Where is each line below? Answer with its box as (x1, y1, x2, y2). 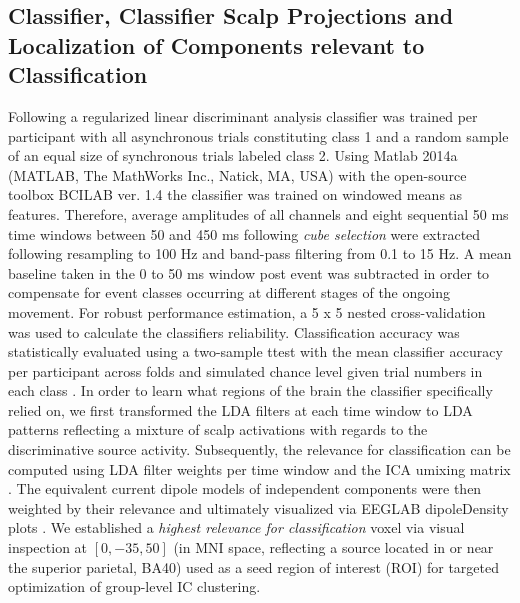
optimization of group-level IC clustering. (8, 576, 261, 597)
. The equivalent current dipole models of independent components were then (8, 478, 482, 499)
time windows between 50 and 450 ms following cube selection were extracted (8, 223, 481, 244)
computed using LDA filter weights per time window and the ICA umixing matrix (8, 458, 511, 479)
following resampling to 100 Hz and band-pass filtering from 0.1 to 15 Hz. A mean (8, 243, 512, 264)
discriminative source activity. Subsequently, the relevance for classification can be (8, 439, 511, 460)
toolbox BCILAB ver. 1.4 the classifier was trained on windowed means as (8, 184, 463, 205)
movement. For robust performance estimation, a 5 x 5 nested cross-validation (8, 301, 486, 322)
